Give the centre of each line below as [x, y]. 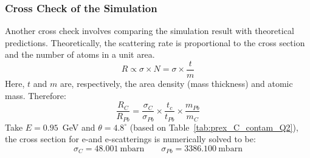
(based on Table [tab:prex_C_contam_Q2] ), [214, 127]
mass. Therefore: [36, 95]
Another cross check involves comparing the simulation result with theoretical [150, 31]
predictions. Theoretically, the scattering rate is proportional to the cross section [155, 42]
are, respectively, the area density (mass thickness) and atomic [176, 84]
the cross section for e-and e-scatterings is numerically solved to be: [130, 139]
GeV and [79, 127]
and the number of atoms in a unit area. [80, 54]
